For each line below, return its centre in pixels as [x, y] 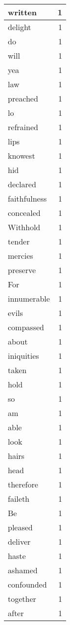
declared [22, 184]
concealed [24, 213]
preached [23, 98]
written [22, 12]
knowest [22, 156]
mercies [21, 256]
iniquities [23, 356]
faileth [19, 499]
